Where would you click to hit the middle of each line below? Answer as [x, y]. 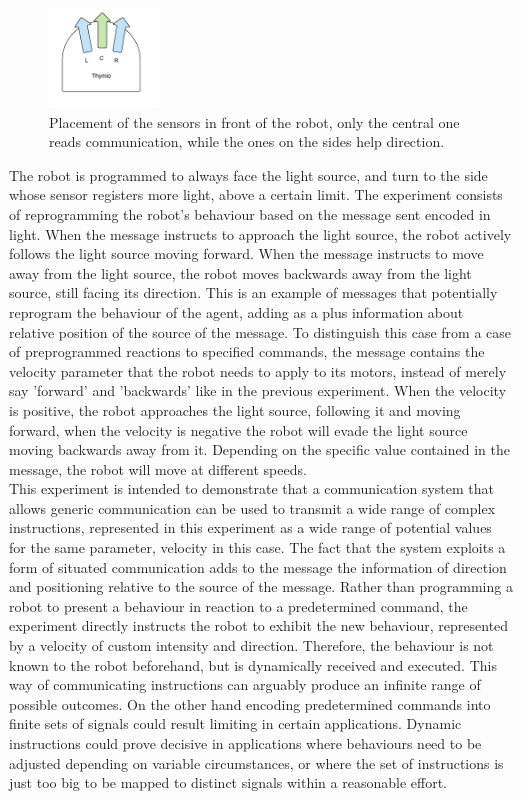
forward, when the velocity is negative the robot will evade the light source [238, 429]
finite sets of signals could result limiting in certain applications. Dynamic [235, 723]
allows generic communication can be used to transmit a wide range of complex [252, 507]
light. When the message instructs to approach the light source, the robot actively [260, 233]
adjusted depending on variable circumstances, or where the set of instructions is [256, 762]
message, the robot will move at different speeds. [158, 468]
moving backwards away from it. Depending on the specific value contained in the [259, 449]
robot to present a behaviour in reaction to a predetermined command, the [238, 605]
